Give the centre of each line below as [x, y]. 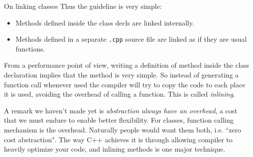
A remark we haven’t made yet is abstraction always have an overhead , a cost [121, 110]
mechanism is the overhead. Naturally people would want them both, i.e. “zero [123, 130]
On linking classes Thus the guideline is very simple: [83, 6]
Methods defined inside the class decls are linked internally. [105, 22]
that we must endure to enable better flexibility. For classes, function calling [119, 120]
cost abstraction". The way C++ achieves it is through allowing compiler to [118, 139]
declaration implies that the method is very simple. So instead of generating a [121, 75]
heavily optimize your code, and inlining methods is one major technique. [115, 149]
